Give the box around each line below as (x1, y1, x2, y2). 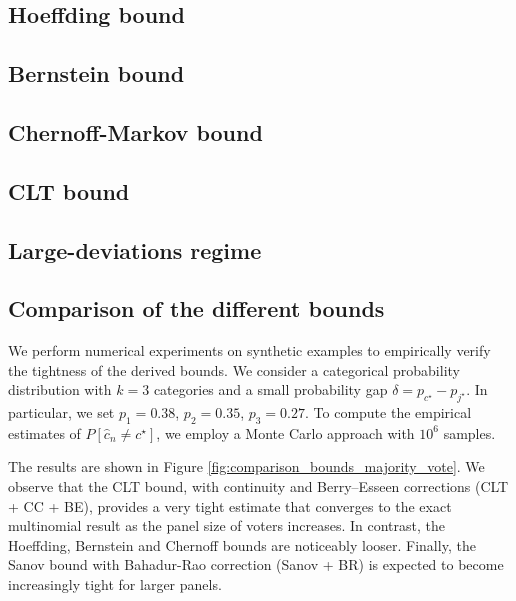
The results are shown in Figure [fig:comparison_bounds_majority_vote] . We (8, 456, 485, 477)
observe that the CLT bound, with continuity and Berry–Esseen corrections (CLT (8, 476, 509, 497)
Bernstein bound (8, 58, 185, 89)
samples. (443, 422, 496, 443)
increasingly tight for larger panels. (8, 574, 222, 595)
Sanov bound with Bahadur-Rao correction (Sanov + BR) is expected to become (8, 554, 504, 575)
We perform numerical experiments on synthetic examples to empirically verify (8, 340, 491, 361)
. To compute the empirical (305, 402, 472, 423)
